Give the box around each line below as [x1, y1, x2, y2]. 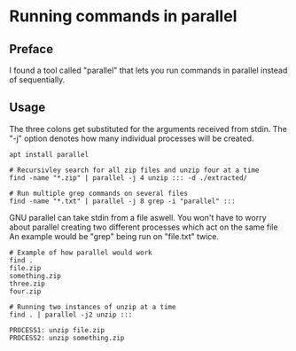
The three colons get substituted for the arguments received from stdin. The [9, 123, 288, 134]
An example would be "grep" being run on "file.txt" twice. [9, 230, 220, 241]
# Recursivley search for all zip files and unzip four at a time [9, 166, 260, 175]
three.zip [9, 279, 46, 288]
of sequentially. [9, 74, 66, 85]
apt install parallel [9, 150, 90, 159]
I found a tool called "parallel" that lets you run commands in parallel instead [9, 65, 288, 75]
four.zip [9, 286, 42, 296]
